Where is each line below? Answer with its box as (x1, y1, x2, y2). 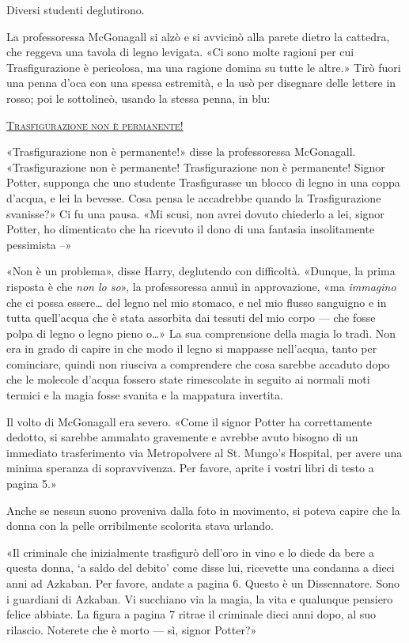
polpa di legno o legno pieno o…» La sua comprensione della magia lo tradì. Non (6, 324, 396, 341)
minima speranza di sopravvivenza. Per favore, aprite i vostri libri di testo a (6, 460, 374, 476)
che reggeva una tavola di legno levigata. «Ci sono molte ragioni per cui (6, 43, 354, 60)
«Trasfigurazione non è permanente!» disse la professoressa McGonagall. (6, 143, 356, 160)
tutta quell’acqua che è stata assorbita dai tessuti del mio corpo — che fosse (6, 309, 376, 326)
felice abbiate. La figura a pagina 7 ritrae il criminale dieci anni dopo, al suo (6, 606, 377, 622)
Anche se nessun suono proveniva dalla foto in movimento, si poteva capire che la (6, 501, 400, 518)
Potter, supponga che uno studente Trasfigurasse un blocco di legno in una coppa (6, 174, 400, 191)
